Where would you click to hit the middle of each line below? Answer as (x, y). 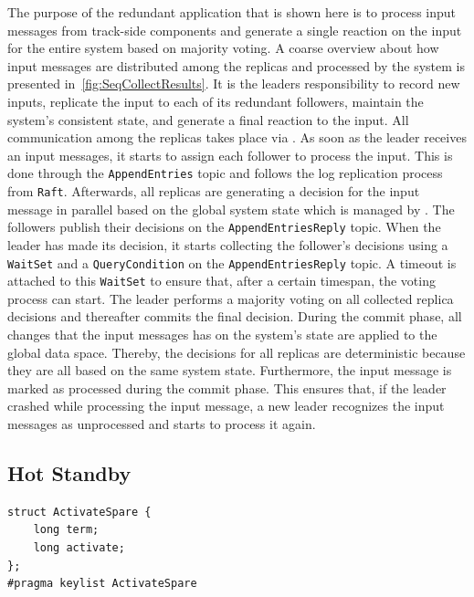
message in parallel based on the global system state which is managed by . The (231, 209)
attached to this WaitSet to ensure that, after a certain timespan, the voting (221, 281)
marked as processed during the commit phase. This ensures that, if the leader (227, 388)
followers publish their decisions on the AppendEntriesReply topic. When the (224, 227)
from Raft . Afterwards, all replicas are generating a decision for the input (214, 191)
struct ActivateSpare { (79, 512)
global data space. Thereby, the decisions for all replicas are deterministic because (237, 352)
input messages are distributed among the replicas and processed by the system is (236, 65)
